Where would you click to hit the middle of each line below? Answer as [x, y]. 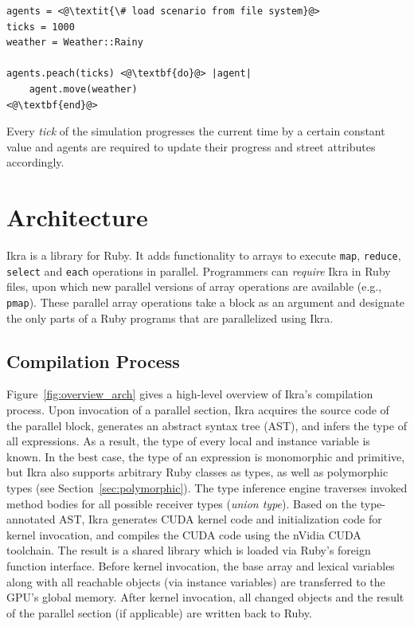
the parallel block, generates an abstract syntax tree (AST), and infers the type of [207, 425]
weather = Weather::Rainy [75, 43]
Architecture [77, 217]
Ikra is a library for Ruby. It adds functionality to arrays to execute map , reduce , [204, 255]
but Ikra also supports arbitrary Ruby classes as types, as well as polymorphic [197, 472]
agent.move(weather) [83, 89]
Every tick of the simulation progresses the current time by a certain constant [196, 131]
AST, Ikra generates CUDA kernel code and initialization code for [221, 519]
